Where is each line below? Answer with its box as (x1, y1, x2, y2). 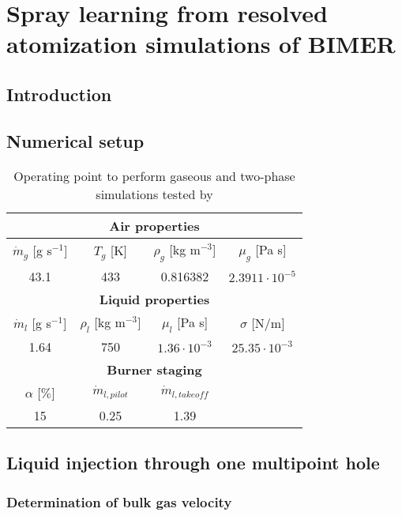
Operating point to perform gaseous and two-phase (13, 166, 295, 185)
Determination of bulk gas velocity (6, 492, 232, 511)
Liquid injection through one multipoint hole (6, 450, 380, 475)
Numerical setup (6, 128, 145, 153)
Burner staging (107, 360, 202, 379)
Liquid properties (99, 289, 210, 308)
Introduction (6, 81, 112, 106)
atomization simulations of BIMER (6, 28, 396, 60)
